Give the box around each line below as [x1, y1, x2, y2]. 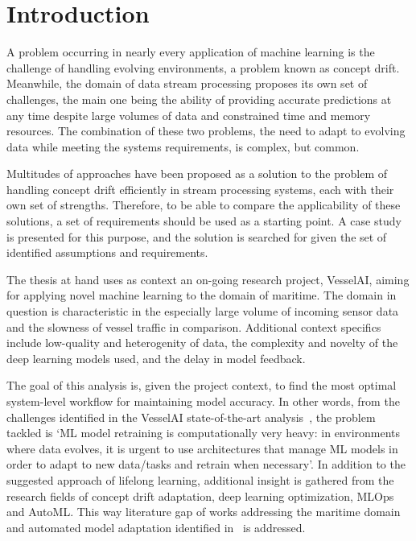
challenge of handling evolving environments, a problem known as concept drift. [6, 59, 400, 76]
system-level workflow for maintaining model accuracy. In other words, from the [6, 393, 400, 409]
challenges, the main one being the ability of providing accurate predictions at [6, 90, 392, 107]
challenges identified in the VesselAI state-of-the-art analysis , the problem [6, 408, 376, 425]
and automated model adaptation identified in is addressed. [6, 518, 306, 535]
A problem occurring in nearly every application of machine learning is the [6, 43, 375, 60]
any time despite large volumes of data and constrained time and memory [6, 106, 371, 123]
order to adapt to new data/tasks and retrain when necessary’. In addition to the [6, 456, 406, 473]
